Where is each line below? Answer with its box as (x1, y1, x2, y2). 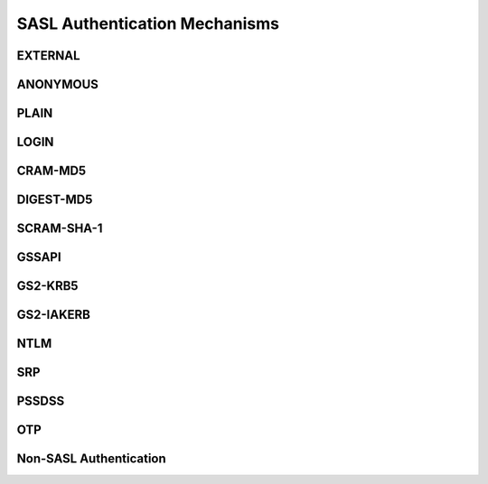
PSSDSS (16, 394, 65, 409)
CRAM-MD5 (16, 163, 87, 179)
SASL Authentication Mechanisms (16, 14, 280, 33)
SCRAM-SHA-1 (16, 221, 103, 237)
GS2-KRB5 (16, 278, 79, 293)
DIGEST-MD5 (16, 192, 93, 208)
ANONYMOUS (16, 77, 99, 92)
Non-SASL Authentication (16, 451, 166, 467)
